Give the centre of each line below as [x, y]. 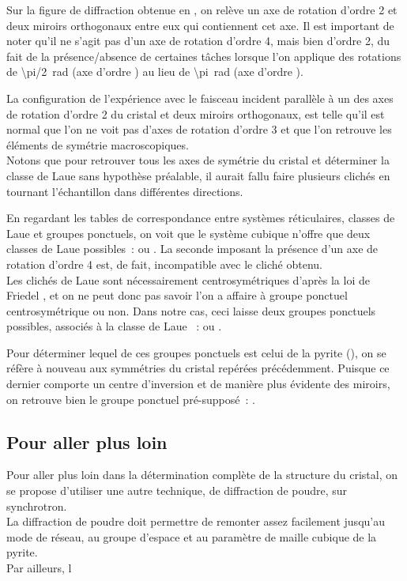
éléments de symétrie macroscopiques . [98, 144]
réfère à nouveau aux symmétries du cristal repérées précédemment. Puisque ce [198, 368]
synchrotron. [37, 506]
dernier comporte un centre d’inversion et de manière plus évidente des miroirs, [198, 384]
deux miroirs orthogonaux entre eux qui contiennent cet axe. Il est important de [200, 25]
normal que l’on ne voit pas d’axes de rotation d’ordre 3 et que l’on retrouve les [199, 129]
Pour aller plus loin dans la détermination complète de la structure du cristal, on [202, 475]
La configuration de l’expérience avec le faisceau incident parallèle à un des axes [200, 98]
